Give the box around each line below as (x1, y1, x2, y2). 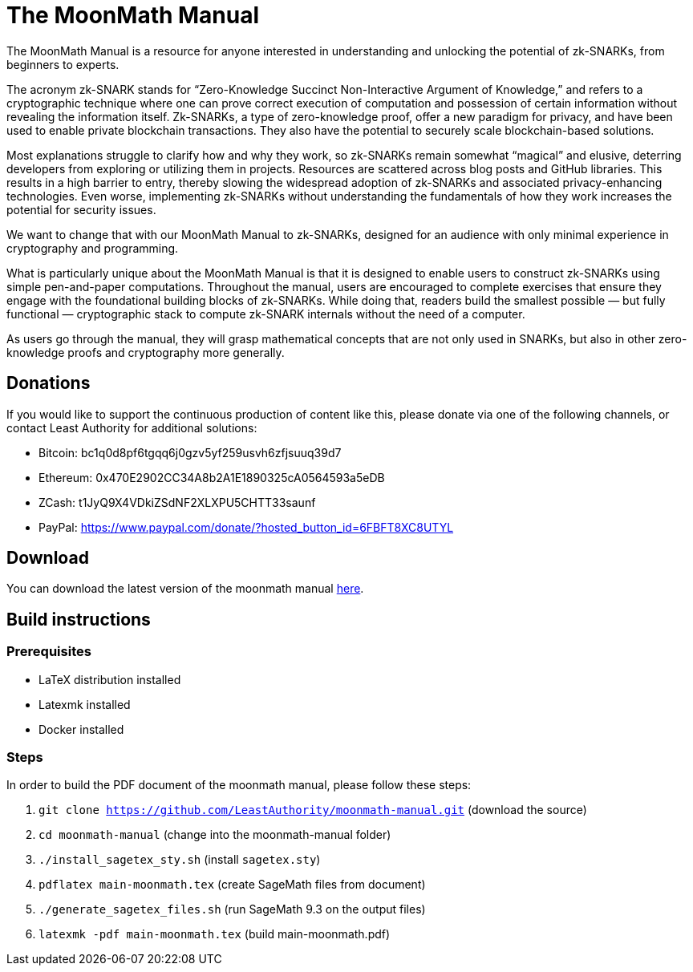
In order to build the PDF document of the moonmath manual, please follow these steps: (6, 778, 472, 792)
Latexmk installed (38, 697, 131, 711)
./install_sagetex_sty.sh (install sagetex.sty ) (38, 853, 321, 867)
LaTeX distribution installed (38, 672, 181, 686)
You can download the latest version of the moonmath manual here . (6, 581, 364, 596)
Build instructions (6, 609, 151, 630)
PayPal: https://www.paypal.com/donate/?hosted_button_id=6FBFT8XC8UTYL (38, 520, 454, 534)
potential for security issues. (6, 202, 156, 217)
